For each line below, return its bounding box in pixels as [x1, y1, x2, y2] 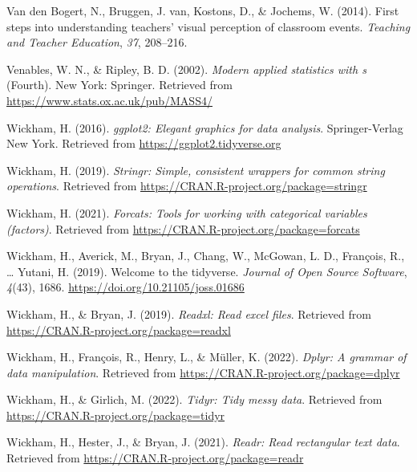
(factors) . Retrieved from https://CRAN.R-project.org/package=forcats [6, 220, 360, 237]
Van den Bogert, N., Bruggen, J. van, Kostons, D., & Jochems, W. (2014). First [6, 2, 399, 18]
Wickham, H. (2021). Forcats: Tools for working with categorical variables [6, 204, 367, 221]
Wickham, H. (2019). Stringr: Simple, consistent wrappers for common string [6, 161, 385, 178]
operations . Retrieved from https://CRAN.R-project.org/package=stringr [6, 177, 367, 194]
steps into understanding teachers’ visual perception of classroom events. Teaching [6, 18, 411, 35]
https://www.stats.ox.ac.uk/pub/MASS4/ [6, 92, 213, 108]
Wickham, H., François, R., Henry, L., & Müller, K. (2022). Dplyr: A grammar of [6, 348, 407, 365]
